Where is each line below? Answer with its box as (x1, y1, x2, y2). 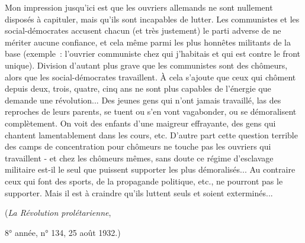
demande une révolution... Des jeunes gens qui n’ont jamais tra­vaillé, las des (5, 93, 281, 106)
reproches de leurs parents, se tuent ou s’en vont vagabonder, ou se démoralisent (5, 105, 297, 118)
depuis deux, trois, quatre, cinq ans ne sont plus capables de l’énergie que (5, 82, 271, 95)
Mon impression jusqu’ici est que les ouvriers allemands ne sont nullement (5, 1, 273, 13)
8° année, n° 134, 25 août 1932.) (5, 226, 121, 238)
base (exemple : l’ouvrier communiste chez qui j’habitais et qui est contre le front (5, 47, 300, 60)
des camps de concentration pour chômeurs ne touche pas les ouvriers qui (5, 140, 271, 153)
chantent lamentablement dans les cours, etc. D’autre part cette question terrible (5, 128, 298, 141)
